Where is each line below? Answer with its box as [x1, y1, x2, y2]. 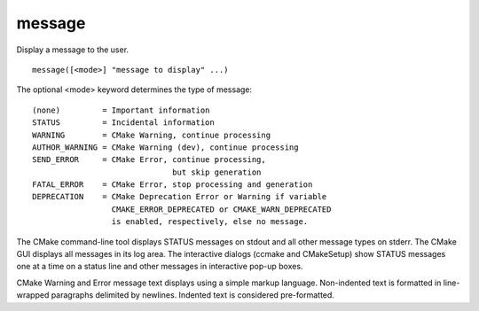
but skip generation [171, 167, 262, 177]
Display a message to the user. [16, 44, 129, 55]
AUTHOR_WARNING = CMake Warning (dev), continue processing [32, 142, 299, 152]
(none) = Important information [32, 105, 210, 115]
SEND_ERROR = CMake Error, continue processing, [32, 155, 266, 165]
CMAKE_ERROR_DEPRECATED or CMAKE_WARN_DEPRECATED [111, 204, 332, 214]
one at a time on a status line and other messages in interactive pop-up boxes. [16, 261, 303, 272]
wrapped [16, 290, 50, 300]
